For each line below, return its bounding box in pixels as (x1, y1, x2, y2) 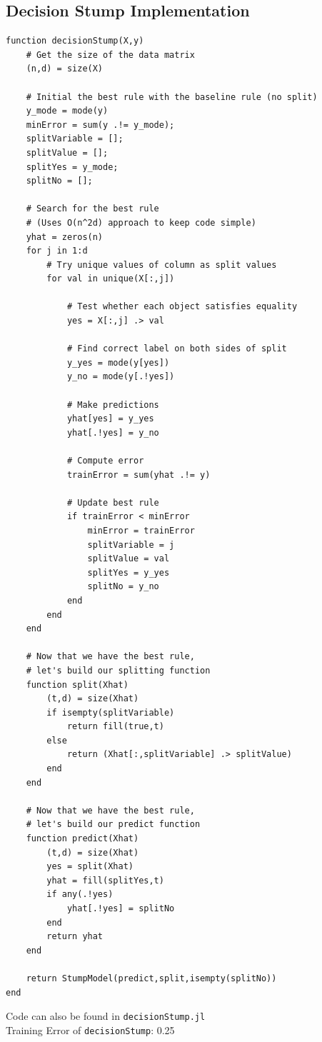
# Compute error (66, 456, 144, 466)
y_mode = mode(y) (26, 106, 109, 116)
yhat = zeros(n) (26, 231, 104, 242)
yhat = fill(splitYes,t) (46, 875, 164, 886)
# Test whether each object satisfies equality (66, 301, 298, 312)
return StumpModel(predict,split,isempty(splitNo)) (26, 973, 277, 983)
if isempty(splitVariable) (46, 707, 175, 718)
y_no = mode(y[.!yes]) (66, 371, 175, 382)
